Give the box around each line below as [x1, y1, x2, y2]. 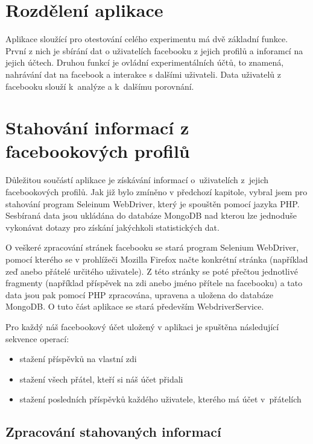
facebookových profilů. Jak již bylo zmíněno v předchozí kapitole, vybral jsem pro [5, 186, 308, 198]
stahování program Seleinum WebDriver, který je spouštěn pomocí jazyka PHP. [5, 197, 300, 210]
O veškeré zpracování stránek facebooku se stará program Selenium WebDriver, [5, 241, 299, 254]
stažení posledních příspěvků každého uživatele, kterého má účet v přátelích [19, 393, 302, 405]
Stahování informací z [5, 115, 189, 140]
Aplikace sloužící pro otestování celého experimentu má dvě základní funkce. [5, 33, 288, 45]
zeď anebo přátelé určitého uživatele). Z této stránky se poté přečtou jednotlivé [5, 264, 298, 277]
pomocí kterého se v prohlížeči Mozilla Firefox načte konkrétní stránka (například [5, 252, 308, 265]
